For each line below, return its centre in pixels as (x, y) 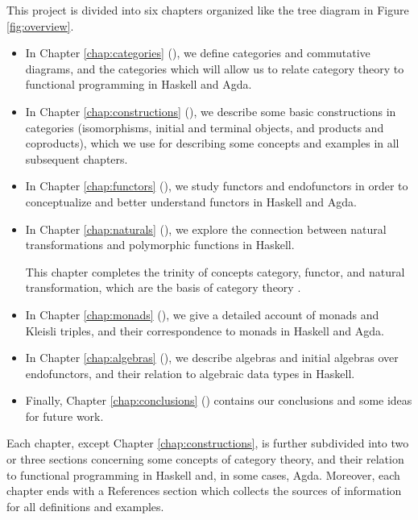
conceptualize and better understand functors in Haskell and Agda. (191, 201)
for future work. (64, 416)
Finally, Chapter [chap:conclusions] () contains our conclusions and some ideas (219, 400)
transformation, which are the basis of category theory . (163, 287)
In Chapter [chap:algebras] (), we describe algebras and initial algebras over (212, 358)
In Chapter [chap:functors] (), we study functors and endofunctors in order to (217, 186)
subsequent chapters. (77, 158)
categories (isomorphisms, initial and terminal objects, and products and (205, 127)
